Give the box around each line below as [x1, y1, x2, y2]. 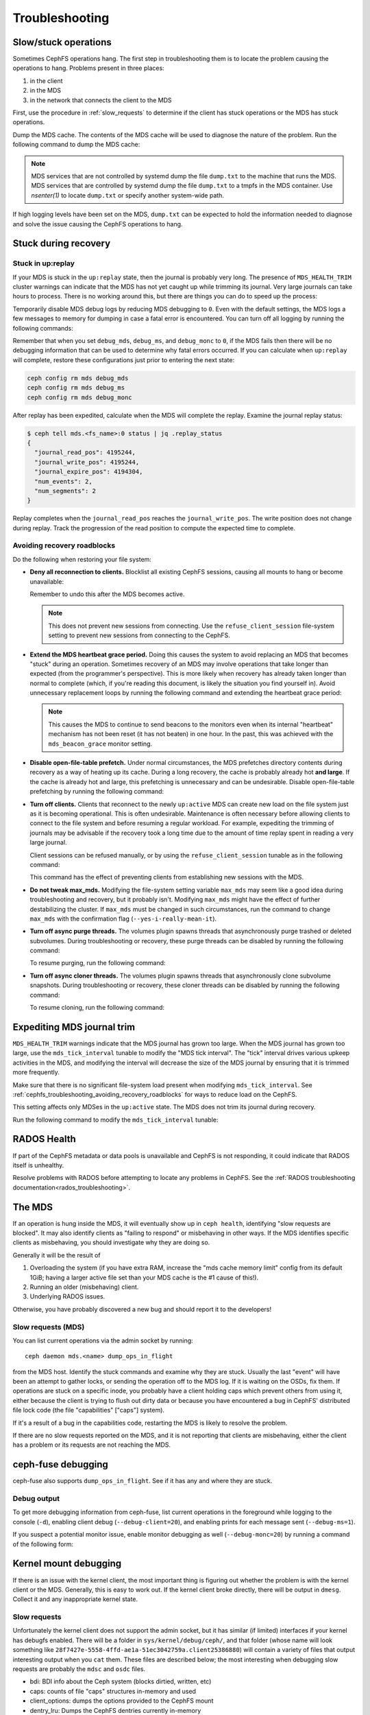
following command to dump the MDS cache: [12, 141, 140, 149]
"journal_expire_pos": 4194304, [34, 468, 143, 476]
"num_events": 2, [34, 477, 92, 485]
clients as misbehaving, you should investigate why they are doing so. [12, 1238, 210, 1246]
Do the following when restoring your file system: [12, 555, 152, 563]
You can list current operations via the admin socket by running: [12, 1336, 193, 1345]
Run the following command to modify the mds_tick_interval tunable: [12, 1115, 219, 1124]
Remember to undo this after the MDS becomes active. [29, 590, 185, 598]
